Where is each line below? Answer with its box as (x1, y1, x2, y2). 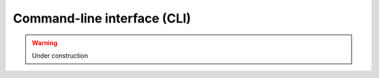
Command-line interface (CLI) (13, 11, 192, 26)
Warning (32, 39, 58, 47)
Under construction (32, 51, 88, 60)
